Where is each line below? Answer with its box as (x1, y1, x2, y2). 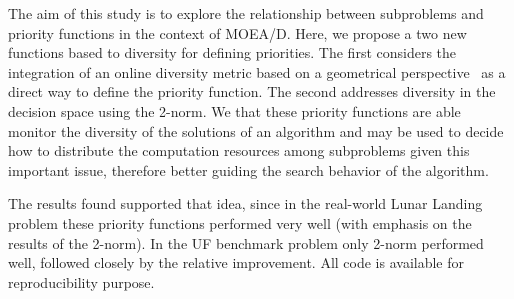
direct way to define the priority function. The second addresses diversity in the (8, 81, 496, 102)
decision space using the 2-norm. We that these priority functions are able (8, 100, 461, 121)
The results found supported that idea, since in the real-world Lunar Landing (8, 193, 483, 214)
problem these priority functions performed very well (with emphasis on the (8, 212, 472, 233)
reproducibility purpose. (8, 271, 155, 292)
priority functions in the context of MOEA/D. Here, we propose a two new (8, 22, 467, 43)
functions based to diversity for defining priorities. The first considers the (8, 42, 457, 63)
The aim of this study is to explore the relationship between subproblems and (8, 3, 484, 23)
